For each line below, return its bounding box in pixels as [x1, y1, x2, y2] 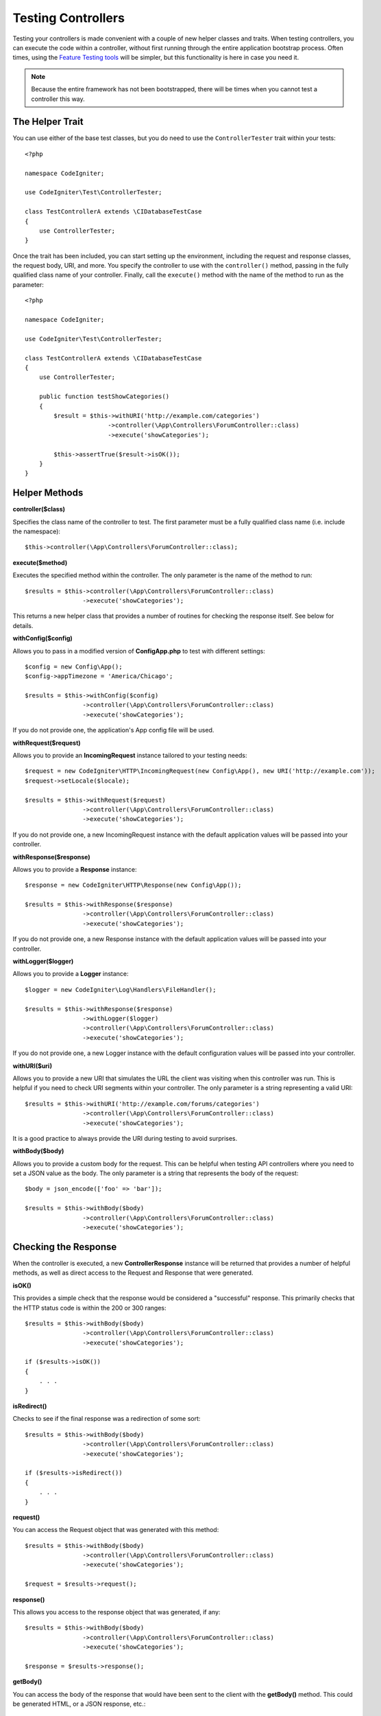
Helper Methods [12, 487, 84, 499]
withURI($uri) [12, 1061, 53, 1070]
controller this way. [31, 95, 85, 103]
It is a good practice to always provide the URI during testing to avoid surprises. [12, 1134, 238, 1142]
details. [12, 621, 34, 629]
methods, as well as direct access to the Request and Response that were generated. [12, 1268, 254, 1277]
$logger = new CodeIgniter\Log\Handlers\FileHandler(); [25, 986, 217, 993]
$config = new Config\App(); [25, 662, 123, 671]
